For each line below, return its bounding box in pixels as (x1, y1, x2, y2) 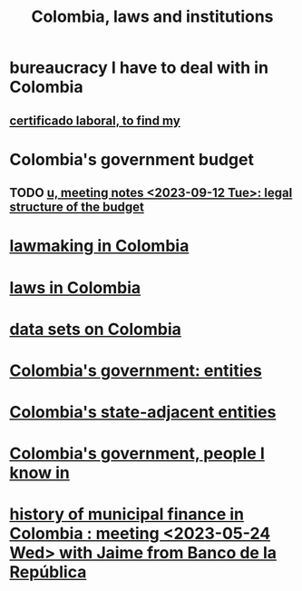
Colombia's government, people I (9, 443, 265, 464)
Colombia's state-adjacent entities (9, 402, 277, 423)
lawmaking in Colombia (9, 236, 190, 256)
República (9, 562, 87, 583)
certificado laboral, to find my (9, 113, 181, 128)
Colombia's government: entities (9, 360, 263, 380)
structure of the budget (9, 200, 145, 215)
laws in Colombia (9, 277, 141, 298)
